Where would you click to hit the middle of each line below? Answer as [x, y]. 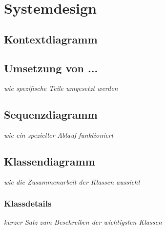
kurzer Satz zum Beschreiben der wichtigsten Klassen [83, 221]
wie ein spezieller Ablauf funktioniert [59, 135]
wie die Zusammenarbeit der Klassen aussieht [72, 181]
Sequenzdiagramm [51, 115]
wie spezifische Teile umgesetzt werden [61, 88]
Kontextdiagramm [51, 39]
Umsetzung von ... [51, 68]
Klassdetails [28, 203]
